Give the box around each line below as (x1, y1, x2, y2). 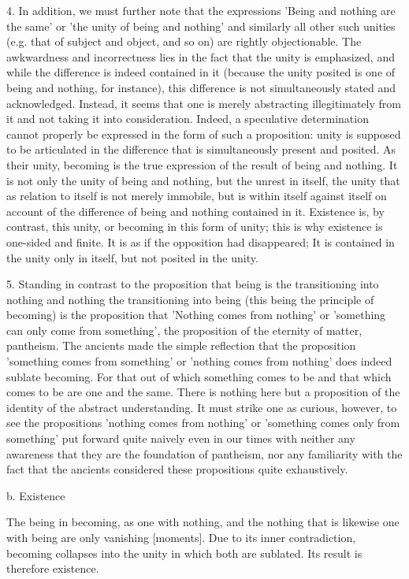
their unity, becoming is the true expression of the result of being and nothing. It (6, 156, 398, 173)
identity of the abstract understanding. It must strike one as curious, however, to (6, 399, 397, 415)
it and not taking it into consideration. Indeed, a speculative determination (6, 110, 369, 127)
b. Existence (6, 487, 65, 503)
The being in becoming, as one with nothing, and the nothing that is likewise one (6, 514, 400, 530)
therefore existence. (6, 560, 99, 577)
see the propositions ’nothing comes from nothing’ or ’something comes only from (6, 414, 400, 431)
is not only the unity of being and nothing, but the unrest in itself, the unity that (6, 172, 400, 188)
